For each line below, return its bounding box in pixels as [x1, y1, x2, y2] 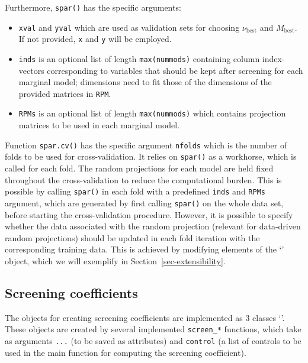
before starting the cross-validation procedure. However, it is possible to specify [5, 208, 293, 221]
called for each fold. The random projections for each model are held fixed [5, 162, 274, 174]
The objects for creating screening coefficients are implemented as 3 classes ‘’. [5, 311, 285, 323]
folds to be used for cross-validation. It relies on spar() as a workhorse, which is [5, 150, 297, 163]
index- [262, 52, 285, 64]
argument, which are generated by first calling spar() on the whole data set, [5, 196, 284, 209]
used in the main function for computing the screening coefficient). [5, 346, 246, 358]
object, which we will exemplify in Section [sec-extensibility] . [5, 254, 226, 267]
